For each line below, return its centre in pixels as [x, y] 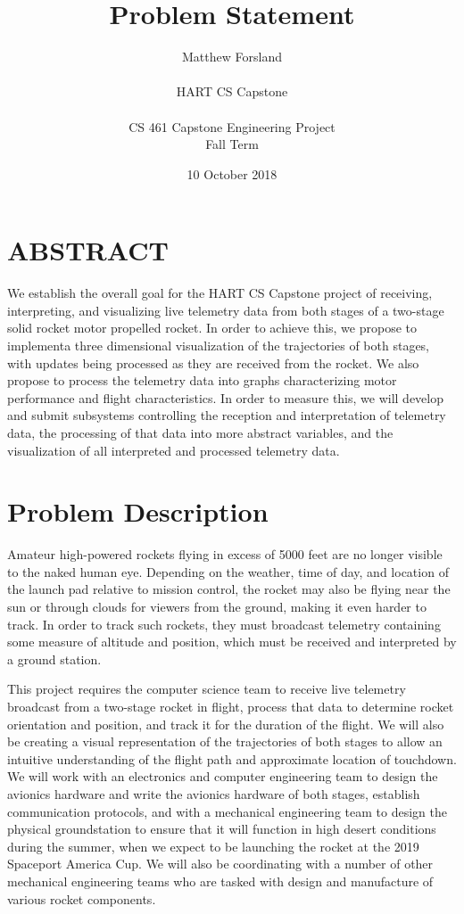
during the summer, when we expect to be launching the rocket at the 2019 [213, 846]
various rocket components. [82, 898]
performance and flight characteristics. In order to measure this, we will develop [226, 397]
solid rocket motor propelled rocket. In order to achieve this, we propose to [212, 328]
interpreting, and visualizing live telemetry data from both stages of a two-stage [226, 310]
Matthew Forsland [232, 57]
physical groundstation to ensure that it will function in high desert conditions [222, 829]
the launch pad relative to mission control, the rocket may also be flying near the [229, 589]
